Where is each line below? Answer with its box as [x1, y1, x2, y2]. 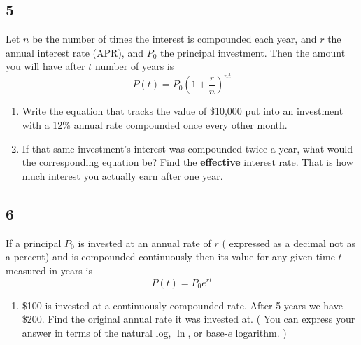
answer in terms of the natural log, [22, 325, 171, 339]
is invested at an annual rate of [78, 235, 211, 250]
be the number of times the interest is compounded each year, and [32, 31, 317, 46]
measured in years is [6, 262, 92, 277]
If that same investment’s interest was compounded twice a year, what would [22, 141, 353, 155]
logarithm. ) [235, 325, 287, 339]
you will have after [6, 59, 85, 73]
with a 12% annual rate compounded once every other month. [22, 118, 288, 132]
